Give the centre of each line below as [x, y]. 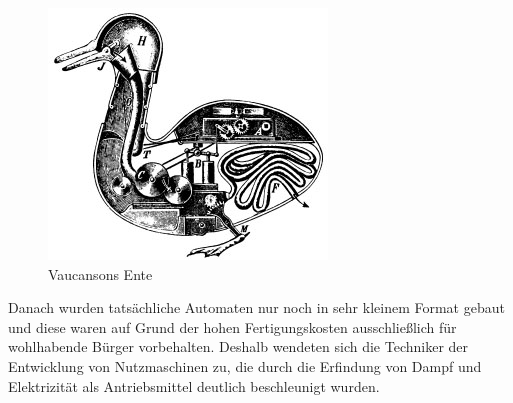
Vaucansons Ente [100, 273]
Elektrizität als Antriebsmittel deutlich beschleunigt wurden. [194, 385]
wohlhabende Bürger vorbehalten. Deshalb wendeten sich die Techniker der [238, 346]
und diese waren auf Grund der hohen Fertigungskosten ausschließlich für [232, 326]
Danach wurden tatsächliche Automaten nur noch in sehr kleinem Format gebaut [256, 307]
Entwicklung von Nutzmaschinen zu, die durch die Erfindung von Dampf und [245, 365]
